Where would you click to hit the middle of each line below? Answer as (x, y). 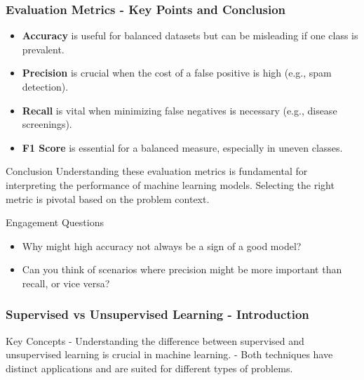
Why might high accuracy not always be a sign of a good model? (162, 245)
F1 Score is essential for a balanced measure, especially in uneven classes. (182, 147)
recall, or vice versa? (66, 283)
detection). (45, 86)
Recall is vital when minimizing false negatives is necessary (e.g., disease (180, 110)
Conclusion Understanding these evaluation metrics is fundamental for (157, 171)
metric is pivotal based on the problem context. (108, 198)
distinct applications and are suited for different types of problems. (149, 368)
